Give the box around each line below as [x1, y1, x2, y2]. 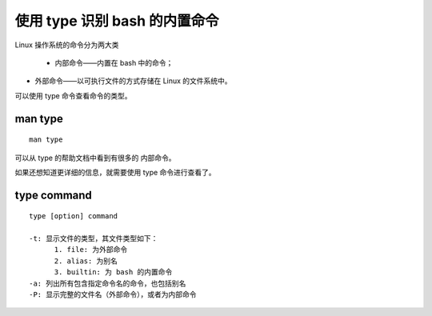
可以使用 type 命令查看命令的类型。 [14, 90, 132, 100]
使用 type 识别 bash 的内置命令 [14, 12, 219, 30]
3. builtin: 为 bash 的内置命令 [54, 268, 173, 277]
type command [14, 188, 92, 202]
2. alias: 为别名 [54, 256, 118, 266]
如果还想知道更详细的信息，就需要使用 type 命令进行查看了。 [14, 167, 216, 177]
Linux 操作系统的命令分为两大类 [14, 40, 119, 50]
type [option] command [29, 212, 118, 221]
